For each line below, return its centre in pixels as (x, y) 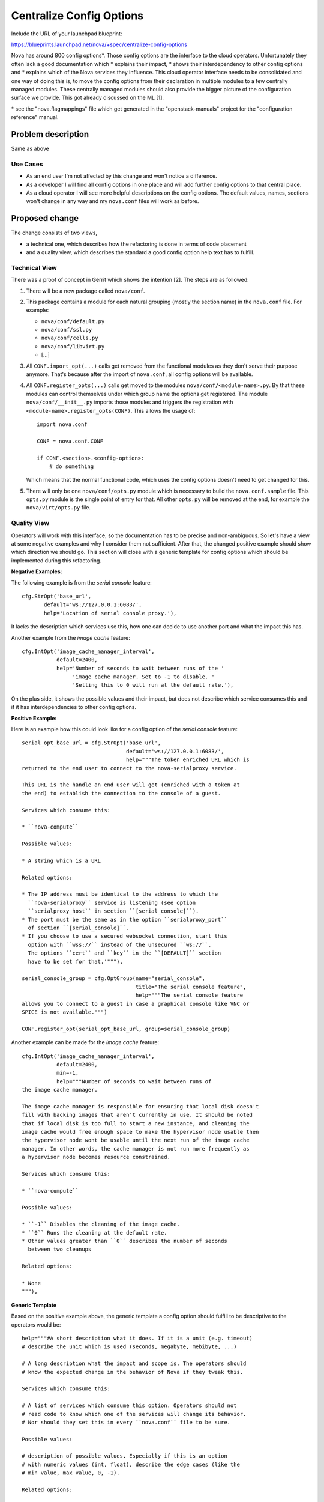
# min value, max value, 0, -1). (71, 1473)
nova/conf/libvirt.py (73, 346)
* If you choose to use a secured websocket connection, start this (124, 936)
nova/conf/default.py (73, 321)
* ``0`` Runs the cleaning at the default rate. (94, 1233)
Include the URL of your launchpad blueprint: (67, 34)
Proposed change (45, 218)
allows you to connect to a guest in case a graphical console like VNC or (136, 1004)
